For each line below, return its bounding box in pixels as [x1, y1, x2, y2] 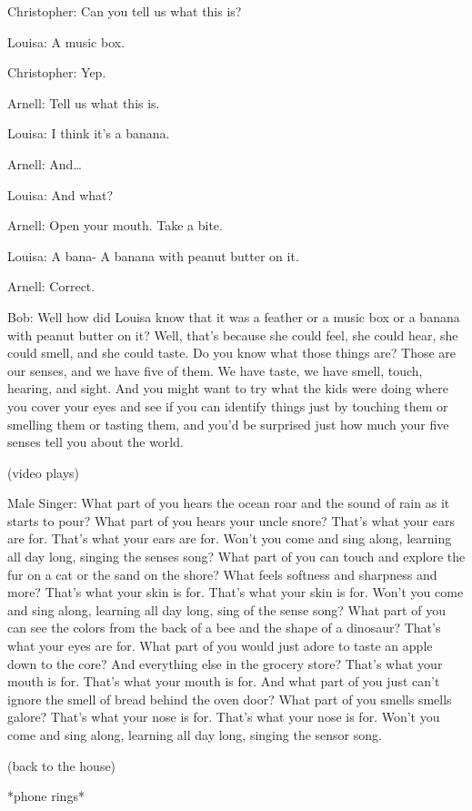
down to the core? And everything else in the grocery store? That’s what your [7, 654, 443, 673]
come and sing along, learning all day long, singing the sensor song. [7, 725, 382, 744]
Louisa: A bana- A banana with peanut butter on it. [7, 246, 299, 265]
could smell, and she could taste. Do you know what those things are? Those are [7, 343, 457, 362]
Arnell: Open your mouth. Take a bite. [7, 216, 223, 235]
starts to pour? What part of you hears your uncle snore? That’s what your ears [7, 511, 455, 530]
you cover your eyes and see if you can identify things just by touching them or [7, 396, 448, 415]
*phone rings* [7, 786, 85, 806]
